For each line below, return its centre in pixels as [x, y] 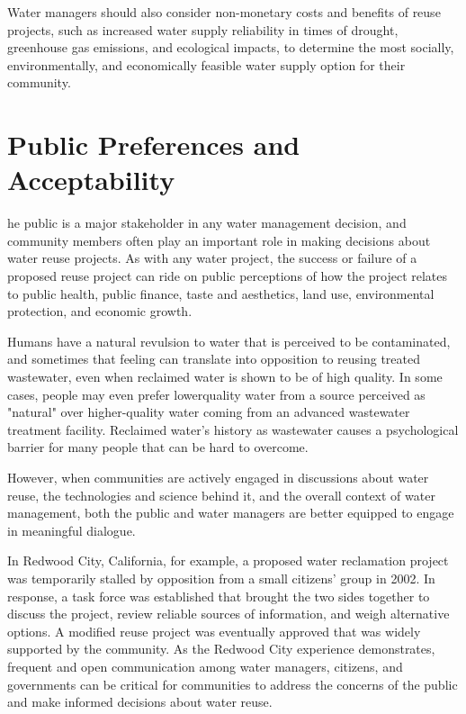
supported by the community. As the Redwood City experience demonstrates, [221, 649]
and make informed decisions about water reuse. [140, 702]
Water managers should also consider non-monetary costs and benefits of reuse [224, 12]
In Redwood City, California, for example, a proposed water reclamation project [228, 560]
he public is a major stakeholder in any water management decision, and [207, 223]
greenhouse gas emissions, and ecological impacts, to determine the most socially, [231, 47]
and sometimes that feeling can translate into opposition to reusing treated [214, 359]
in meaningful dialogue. [72, 530]
